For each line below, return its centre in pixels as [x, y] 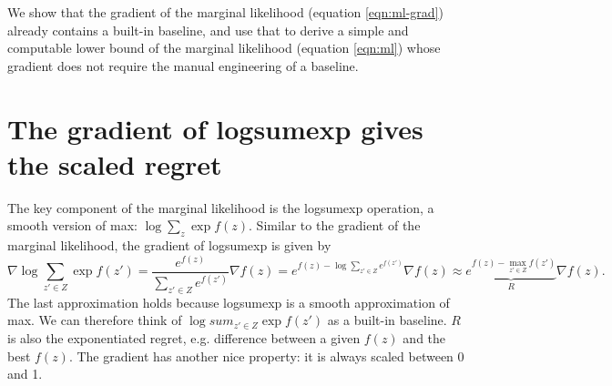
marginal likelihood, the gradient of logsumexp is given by [169, 245]
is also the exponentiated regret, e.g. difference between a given [184, 338]
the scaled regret [115, 163]
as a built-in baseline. [387, 320]
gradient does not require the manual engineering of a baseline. [183, 65]
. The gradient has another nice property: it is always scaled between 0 [266, 356]
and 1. [25, 374]
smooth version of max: [72, 225]
